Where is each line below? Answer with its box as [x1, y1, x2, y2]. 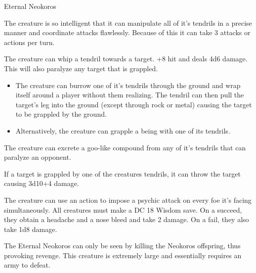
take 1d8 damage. [4, 224, 57, 234]
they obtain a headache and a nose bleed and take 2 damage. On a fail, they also [4, 214, 249, 225]
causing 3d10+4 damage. [4, 178, 79, 188]
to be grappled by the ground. [15, 109, 107, 119]
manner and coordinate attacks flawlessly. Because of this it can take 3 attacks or [4, 27, 251, 38]
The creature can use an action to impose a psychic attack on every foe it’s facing [4, 194, 252, 205]
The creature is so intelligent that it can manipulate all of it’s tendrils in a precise [4, 17, 252, 28]
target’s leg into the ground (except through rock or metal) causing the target [15, 99, 252, 109]
